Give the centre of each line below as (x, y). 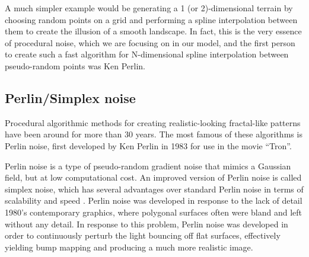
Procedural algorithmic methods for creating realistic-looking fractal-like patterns (153, 122)
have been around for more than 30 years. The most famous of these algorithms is (154, 134)
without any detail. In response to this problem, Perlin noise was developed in (146, 224)
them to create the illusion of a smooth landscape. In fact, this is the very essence (153, 31)
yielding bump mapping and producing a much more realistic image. (129, 247)
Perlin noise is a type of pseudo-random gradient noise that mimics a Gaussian (148, 166)
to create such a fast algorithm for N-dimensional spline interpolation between (147, 54)
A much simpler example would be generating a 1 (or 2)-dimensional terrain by (149, 8)
